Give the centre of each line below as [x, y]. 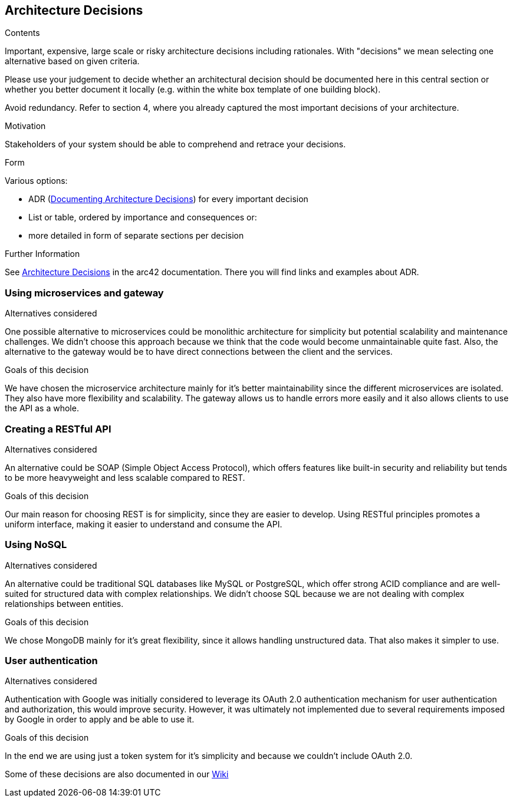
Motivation [25, 126]
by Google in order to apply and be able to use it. [100, 720]
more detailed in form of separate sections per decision [136, 236]
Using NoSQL [36, 545]
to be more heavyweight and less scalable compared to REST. [125, 477]
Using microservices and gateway [84, 293]
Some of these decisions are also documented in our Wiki [117, 774]
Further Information [42, 254]
